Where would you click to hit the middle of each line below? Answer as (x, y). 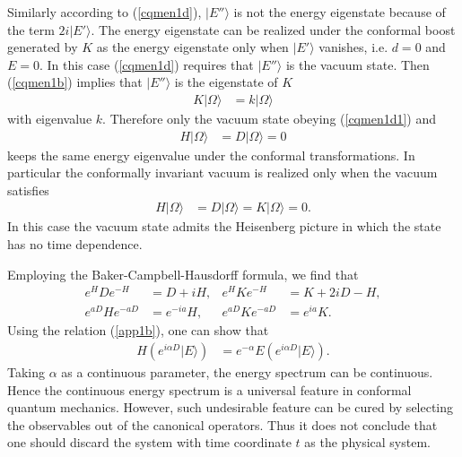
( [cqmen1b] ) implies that (75, 82)
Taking (26, 372)
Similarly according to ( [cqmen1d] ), (105, 12)
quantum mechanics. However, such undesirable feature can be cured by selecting (231, 407)
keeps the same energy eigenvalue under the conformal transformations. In (211, 155)
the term (31, 29)
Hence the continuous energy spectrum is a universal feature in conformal (209, 389)
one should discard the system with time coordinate (149, 442)
